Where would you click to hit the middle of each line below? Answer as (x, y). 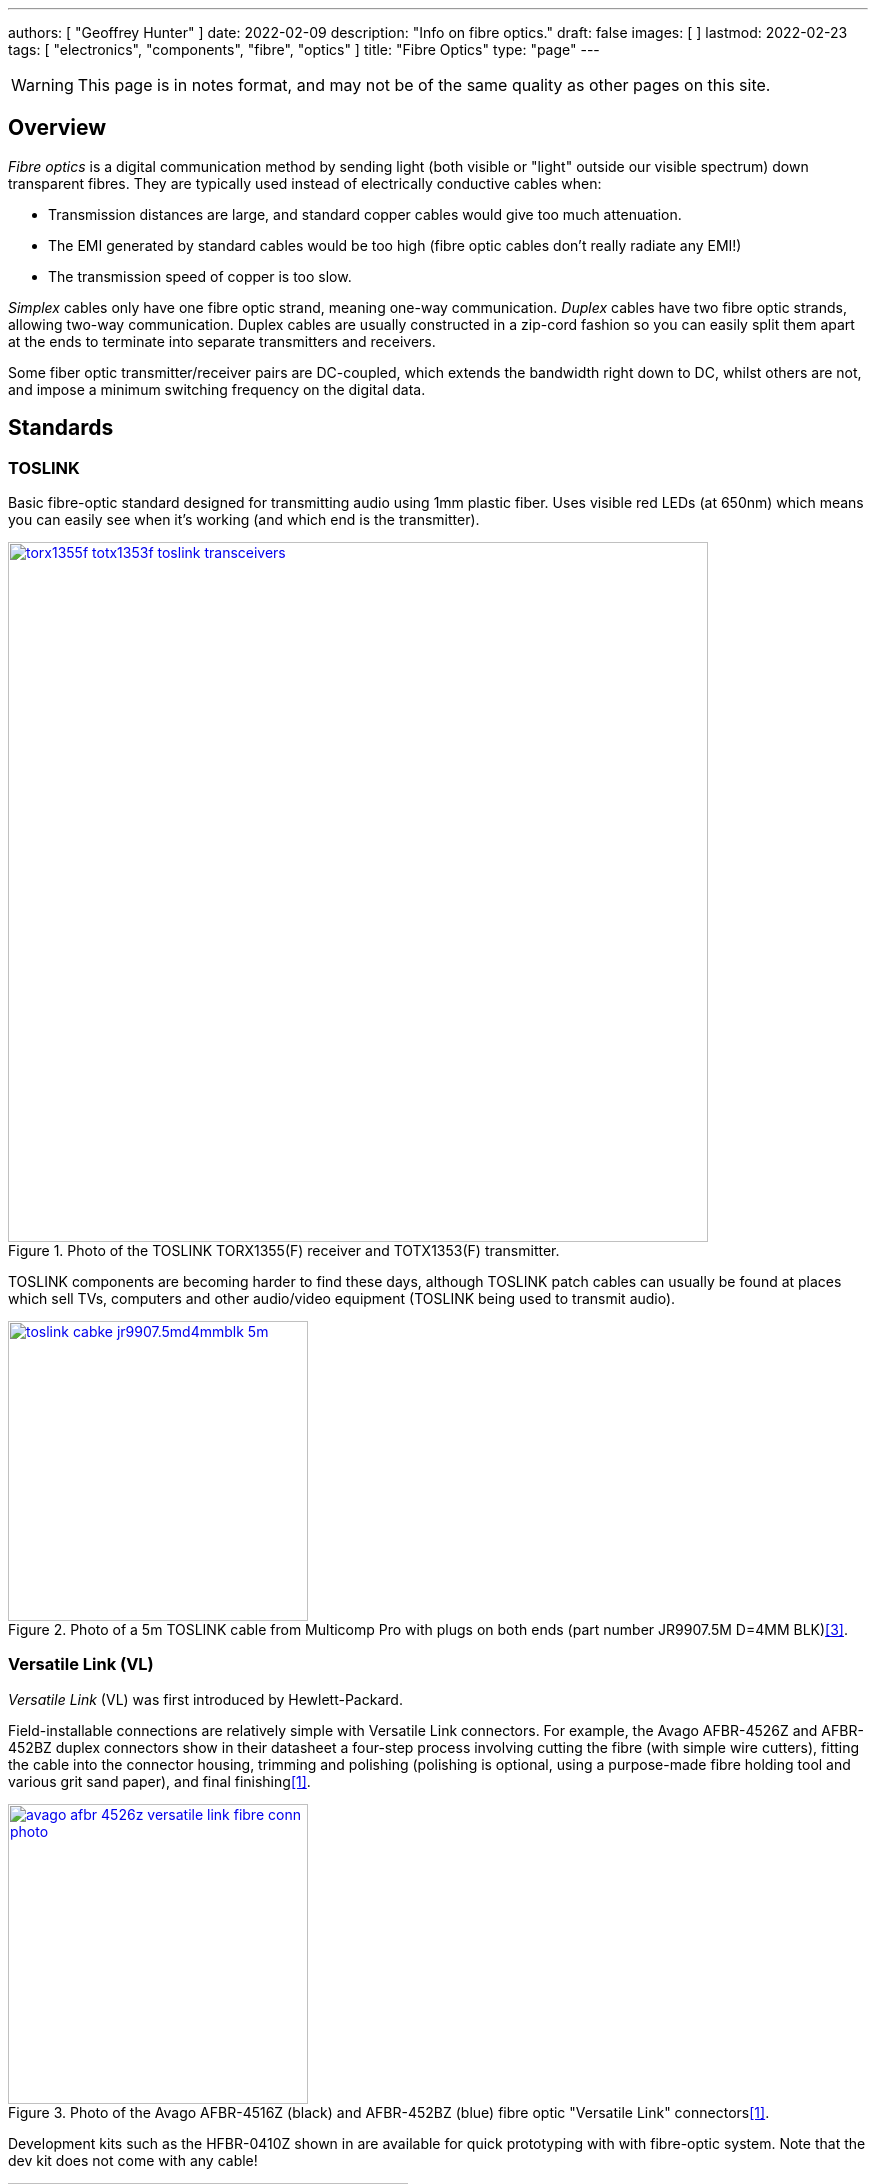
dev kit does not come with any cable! (133, 2160)
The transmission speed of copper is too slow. (200, 276)
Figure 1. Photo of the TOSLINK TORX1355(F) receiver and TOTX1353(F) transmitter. (284, 1251)
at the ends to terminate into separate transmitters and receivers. (222, 341)
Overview (57, 128)
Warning (42, 85)
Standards (61, 428)
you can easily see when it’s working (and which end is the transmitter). (244, 520)
